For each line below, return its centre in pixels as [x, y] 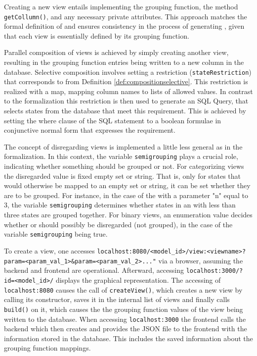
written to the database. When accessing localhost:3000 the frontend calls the [125, 319]
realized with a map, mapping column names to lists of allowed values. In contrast [128, 91]
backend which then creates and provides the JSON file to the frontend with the [126, 329]
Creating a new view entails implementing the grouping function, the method [121, 6]
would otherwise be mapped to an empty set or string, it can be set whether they [127, 185]
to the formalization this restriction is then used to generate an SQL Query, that [126, 101]
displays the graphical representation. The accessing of [138, 280]
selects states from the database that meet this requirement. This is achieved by [125, 111]
